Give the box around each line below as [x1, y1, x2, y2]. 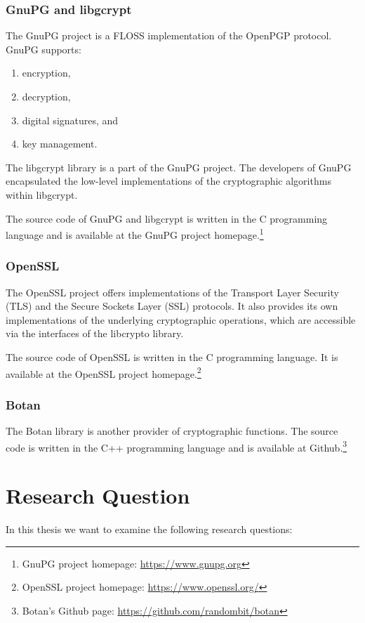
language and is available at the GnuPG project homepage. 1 [6, 225, 264, 242]
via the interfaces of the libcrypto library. [6, 326, 184, 341]
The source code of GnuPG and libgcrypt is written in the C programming [6, 211, 328, 225]
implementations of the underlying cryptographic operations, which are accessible [6, 312, 356, 327]
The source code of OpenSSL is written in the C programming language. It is [6, 350, 338, 364]
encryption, [22, 65, 71, 80]
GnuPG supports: [6, 41, 81, 56]
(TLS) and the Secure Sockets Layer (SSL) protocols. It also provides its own [6, 299, 338, 313]
